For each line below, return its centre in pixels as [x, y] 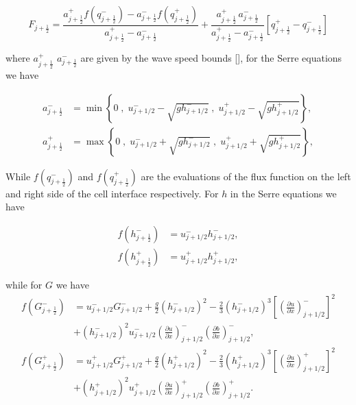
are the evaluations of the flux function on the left [246, 176]
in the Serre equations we [283, 193]
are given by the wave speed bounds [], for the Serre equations [211, 58]
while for [24, 284]
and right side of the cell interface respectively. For [112, 193]
